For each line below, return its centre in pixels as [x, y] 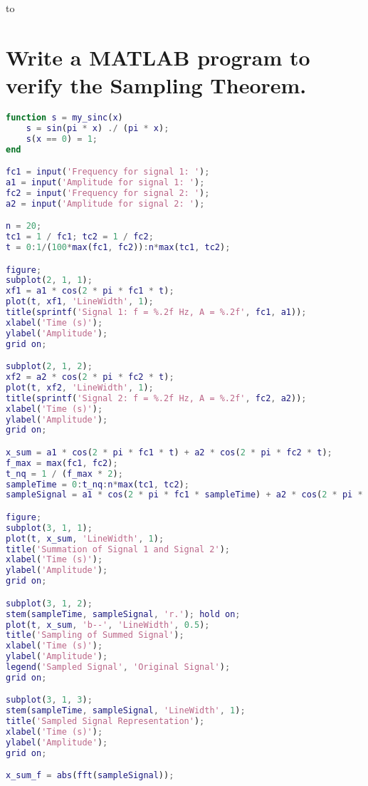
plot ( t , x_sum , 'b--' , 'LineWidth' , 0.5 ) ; [108, 625]
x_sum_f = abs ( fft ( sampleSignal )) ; [90, 776]
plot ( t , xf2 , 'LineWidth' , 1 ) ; [80, 387]
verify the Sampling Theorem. [156, 84]
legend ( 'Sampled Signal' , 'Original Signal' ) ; [118, 667]
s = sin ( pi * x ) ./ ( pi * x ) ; [98, 128]
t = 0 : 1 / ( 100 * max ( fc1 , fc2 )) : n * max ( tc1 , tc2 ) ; [118, 247]
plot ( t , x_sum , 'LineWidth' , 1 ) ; [85, 538]
